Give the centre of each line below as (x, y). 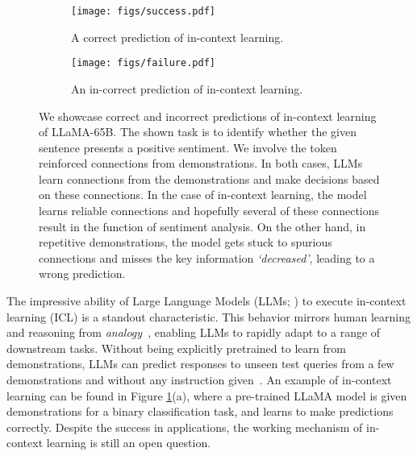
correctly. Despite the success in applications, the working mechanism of (185, 427)
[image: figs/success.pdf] (143, 11)
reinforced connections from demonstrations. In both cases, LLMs (201, 163)
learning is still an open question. (129, 443)
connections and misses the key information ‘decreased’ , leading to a (207, 257)
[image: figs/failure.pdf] (143, 63)
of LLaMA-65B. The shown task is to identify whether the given (198, 132)
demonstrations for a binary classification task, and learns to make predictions (200, 411)
